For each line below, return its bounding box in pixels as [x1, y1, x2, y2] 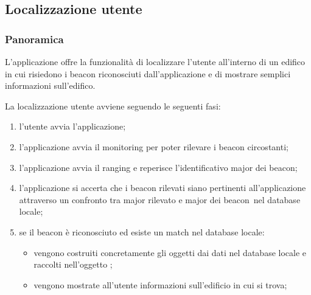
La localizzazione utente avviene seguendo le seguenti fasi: [5, 99, 221, 112]
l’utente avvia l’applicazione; [19, 120, 126, 133]
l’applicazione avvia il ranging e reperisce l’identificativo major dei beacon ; [19, 161, 298, 173]
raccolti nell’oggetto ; [33, 258, 113, 271]
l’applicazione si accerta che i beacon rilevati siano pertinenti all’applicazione [19, 181, 306, 194]
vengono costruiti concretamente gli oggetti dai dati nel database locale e [33, 246, 307, 259]
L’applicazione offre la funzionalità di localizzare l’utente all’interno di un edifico [5, 55, 306, 68]
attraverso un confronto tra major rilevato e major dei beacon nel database [19, 193, 301, 206]
